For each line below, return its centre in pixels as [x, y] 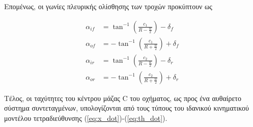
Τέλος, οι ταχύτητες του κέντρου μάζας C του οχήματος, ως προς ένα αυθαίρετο [123, 98]
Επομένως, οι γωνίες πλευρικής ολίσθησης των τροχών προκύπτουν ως [108, 6]
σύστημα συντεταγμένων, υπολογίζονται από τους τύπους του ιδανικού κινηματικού [126, 108]
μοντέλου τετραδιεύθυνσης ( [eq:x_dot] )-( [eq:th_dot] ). [86, 118]
